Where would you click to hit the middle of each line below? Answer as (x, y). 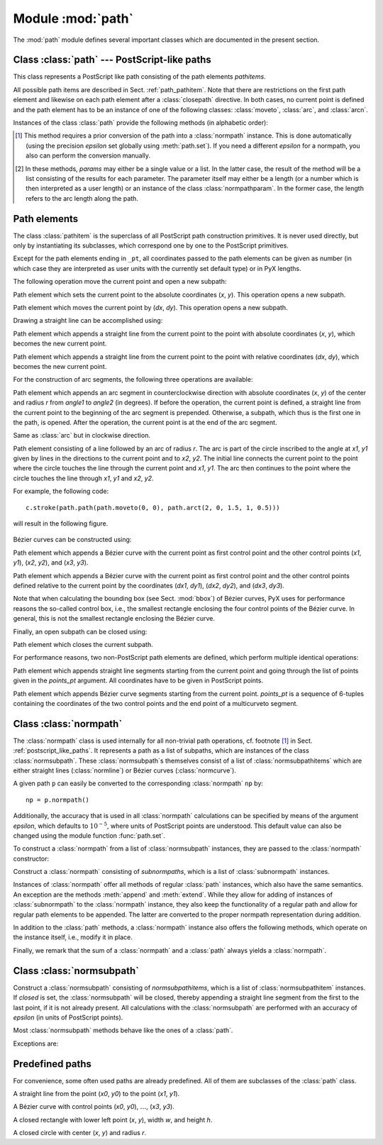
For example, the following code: (61, 491)
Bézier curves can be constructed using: (72, 540)
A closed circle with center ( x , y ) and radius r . (80, 1133)
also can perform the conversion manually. (88, 155)
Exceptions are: (36, 1044)
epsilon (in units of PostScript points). (68, 1017)
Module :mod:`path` (73, 18)
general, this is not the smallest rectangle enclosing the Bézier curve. (114, 619)
